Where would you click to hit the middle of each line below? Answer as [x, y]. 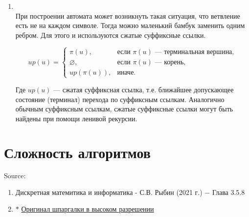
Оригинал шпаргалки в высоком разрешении [88, 208]
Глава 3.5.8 [228, 192]
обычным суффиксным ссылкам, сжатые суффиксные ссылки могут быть [124, 109]
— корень [169, 62]
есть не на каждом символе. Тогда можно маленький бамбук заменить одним [130, 25]
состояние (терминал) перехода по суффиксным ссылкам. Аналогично [120, 99]
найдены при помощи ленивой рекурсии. [76, 118]
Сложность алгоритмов [77, 152]
